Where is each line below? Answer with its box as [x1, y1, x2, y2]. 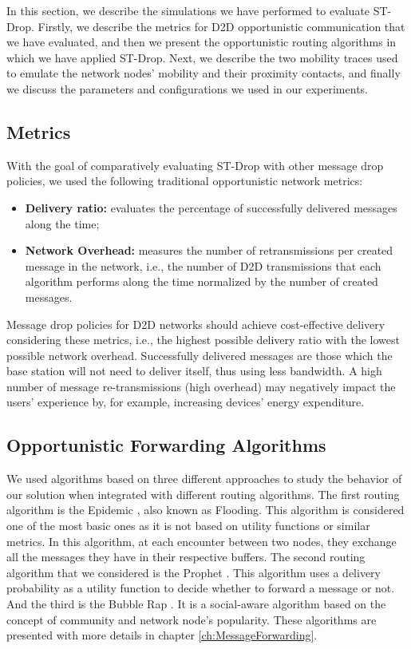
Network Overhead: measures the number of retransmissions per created [25, 242, 393, 259]
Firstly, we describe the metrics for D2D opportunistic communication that [38, 18, 405, 34]
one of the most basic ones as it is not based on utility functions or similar [6, 517, 370, 534]
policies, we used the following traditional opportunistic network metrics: [6, 172, 363, 189]
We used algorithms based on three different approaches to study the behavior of [6, 470, 402, 487]
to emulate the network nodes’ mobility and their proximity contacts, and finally [6, 65, 401, 81]
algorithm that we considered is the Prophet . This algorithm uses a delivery [6, 564, 381, 580]
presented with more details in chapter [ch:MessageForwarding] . [6, 627, 318, 643]
